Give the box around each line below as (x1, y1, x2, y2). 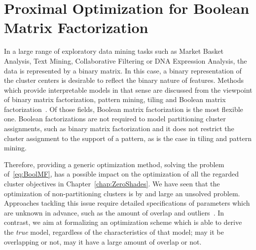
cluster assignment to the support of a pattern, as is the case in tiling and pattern (4, 133, 252, 143)
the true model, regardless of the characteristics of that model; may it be (4, 227, 224, 237)
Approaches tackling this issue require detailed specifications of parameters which (4, 198, 250, 208)
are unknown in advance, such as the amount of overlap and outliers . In (4, 207, 224, 217)
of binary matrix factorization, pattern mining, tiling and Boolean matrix (4, 94, 226, 105)
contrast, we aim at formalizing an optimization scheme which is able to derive (4, 217, 242, 227)
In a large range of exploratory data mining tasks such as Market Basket (4, 46, 223, 56)
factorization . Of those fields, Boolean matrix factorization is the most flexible (4, 104, 243, 114)
